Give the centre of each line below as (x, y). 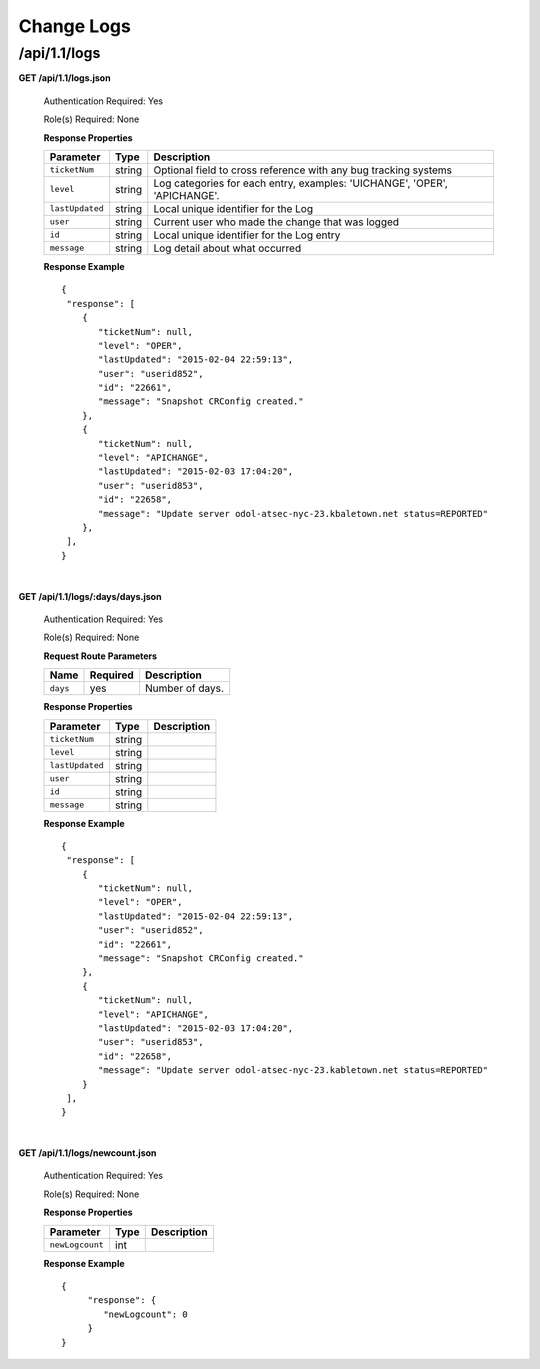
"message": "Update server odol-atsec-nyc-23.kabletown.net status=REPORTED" (293, 1070)
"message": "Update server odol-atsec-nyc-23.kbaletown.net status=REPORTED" (293, 513)
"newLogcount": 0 (146, 1314)
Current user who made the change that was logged (276, 222)
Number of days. (185, 688)
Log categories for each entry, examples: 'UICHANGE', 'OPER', (301, 183)
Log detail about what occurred (227, 248)
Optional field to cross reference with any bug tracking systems (303, 170)
